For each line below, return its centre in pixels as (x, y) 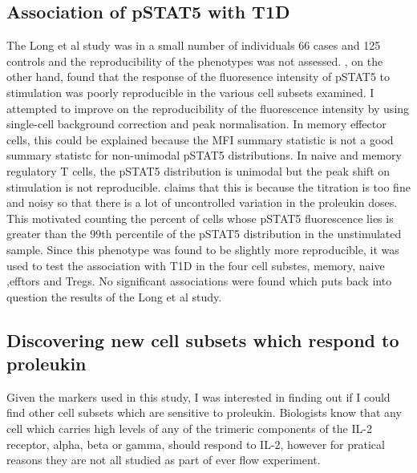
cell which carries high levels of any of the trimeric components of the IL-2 (189, 429)
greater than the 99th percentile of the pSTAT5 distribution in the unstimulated (204, 234)
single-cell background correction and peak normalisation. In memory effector (196, 124)
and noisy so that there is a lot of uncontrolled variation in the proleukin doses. (202, 202)
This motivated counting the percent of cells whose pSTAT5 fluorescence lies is (200, 218)
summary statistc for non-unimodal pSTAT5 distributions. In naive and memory (204, 155)
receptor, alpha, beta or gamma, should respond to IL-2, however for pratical (196, 444)
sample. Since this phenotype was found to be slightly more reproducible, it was (203, 249)
